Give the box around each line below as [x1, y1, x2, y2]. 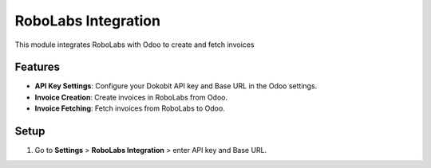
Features [14, 61, 60, 74]
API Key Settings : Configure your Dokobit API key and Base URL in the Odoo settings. [34, 81, 318, 91]
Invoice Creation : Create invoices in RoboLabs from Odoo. [34, 92, 227, 102]
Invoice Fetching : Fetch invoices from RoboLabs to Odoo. [34, 104, 225, 113]
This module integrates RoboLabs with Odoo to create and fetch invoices [14, 40, 255, 49]
